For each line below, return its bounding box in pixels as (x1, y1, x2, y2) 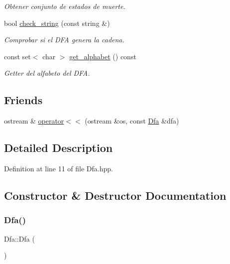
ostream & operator (4, 116, 64, 126)
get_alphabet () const (69, 51, 136, 61)
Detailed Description (4, 140, 113, 155)
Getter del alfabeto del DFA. (4, 68, 90, 78)
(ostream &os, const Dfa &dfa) (85, 116, 179, 126)
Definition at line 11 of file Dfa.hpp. (4, 163, 113, 173)
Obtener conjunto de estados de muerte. (4, 1, 125, 11)
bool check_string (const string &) (4, 17, 110, 28)
